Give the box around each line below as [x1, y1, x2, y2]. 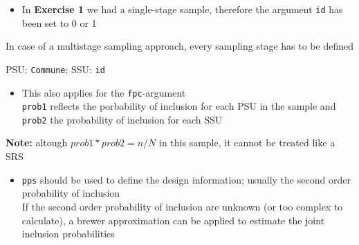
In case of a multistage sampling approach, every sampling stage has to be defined [6, 39, 353, 53]
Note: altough [6, 135, 68, 150]
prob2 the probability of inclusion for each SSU [21, 112, 223, 126]
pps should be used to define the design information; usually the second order [21, 172, 351, 186]
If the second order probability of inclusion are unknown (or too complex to [21, 199, 343, 213]
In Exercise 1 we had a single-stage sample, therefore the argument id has [21, 2, 343, 16]
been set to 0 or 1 [21, 15, 97, 30]
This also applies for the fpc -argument [21, 85, 186, 99]
